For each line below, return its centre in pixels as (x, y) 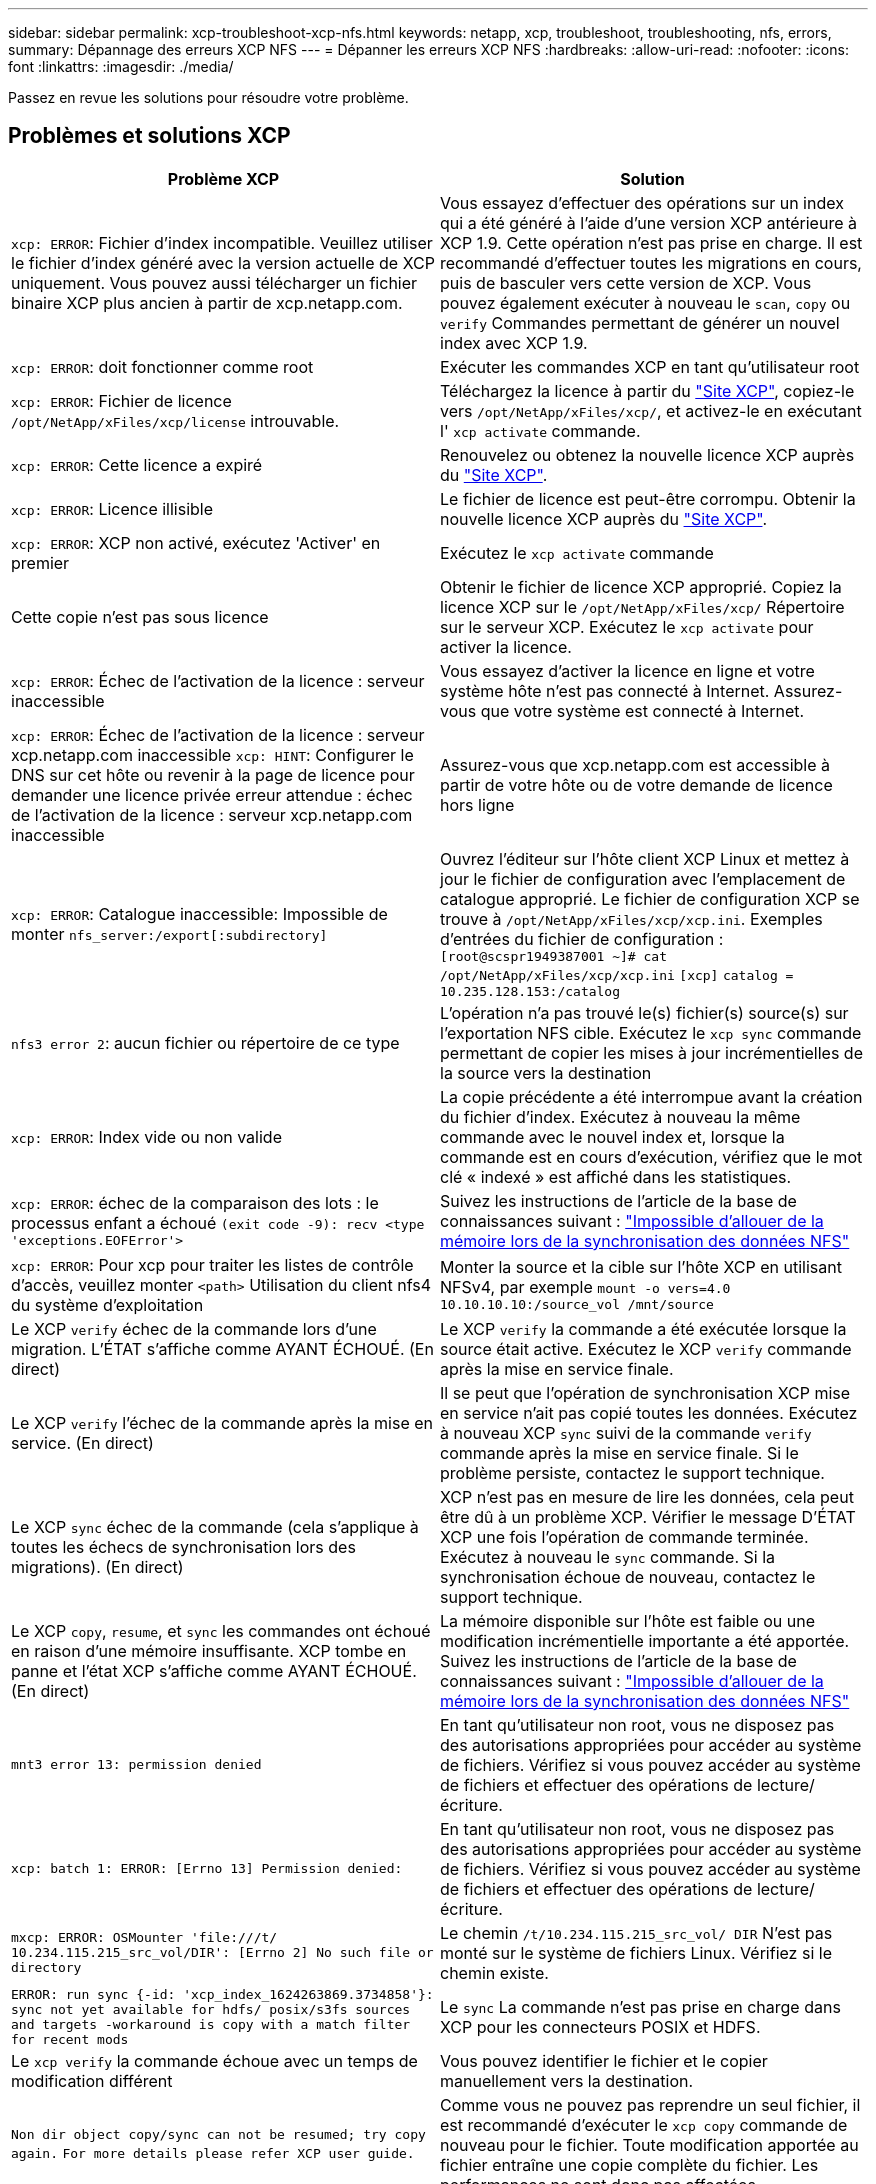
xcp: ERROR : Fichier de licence (121, 400)
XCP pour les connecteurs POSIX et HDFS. (600, 2026)
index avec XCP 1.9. (514, 342)
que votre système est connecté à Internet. (642, 710)
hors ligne (477, 804)
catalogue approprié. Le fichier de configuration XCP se (650, 898)
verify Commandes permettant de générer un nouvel (640, 322)
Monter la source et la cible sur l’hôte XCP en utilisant (641, 1267)
